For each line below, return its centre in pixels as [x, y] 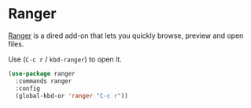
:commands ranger [44, 81]
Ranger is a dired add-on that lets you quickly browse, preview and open [126, 35]
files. [16, 43]
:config [28, 88]
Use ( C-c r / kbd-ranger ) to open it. [65, 59]
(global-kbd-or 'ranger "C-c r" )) [72, 95]
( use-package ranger [42, 73]
